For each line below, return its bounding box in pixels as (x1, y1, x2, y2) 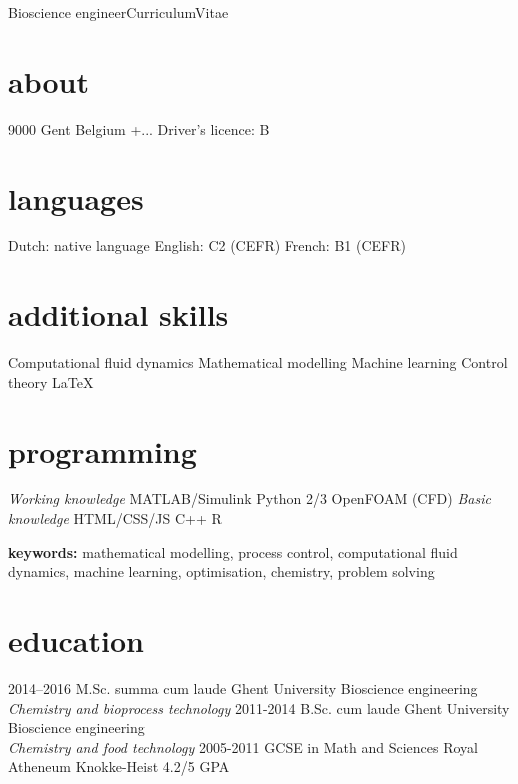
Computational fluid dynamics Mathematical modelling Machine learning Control (8, 352, 508, 373)
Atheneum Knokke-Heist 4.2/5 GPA (8, 756, 230, 777)
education (8, 620, 144, 661)
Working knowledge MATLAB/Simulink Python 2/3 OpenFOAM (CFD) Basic (8, 488, 491, 509)
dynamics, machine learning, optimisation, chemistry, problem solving (8, 561, 435, 582)
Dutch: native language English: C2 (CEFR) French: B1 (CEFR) (8, 235, 406, 256)
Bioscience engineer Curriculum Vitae (8, 2, 229, 22)
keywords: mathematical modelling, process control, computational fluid (8, 541, 458, 562)
